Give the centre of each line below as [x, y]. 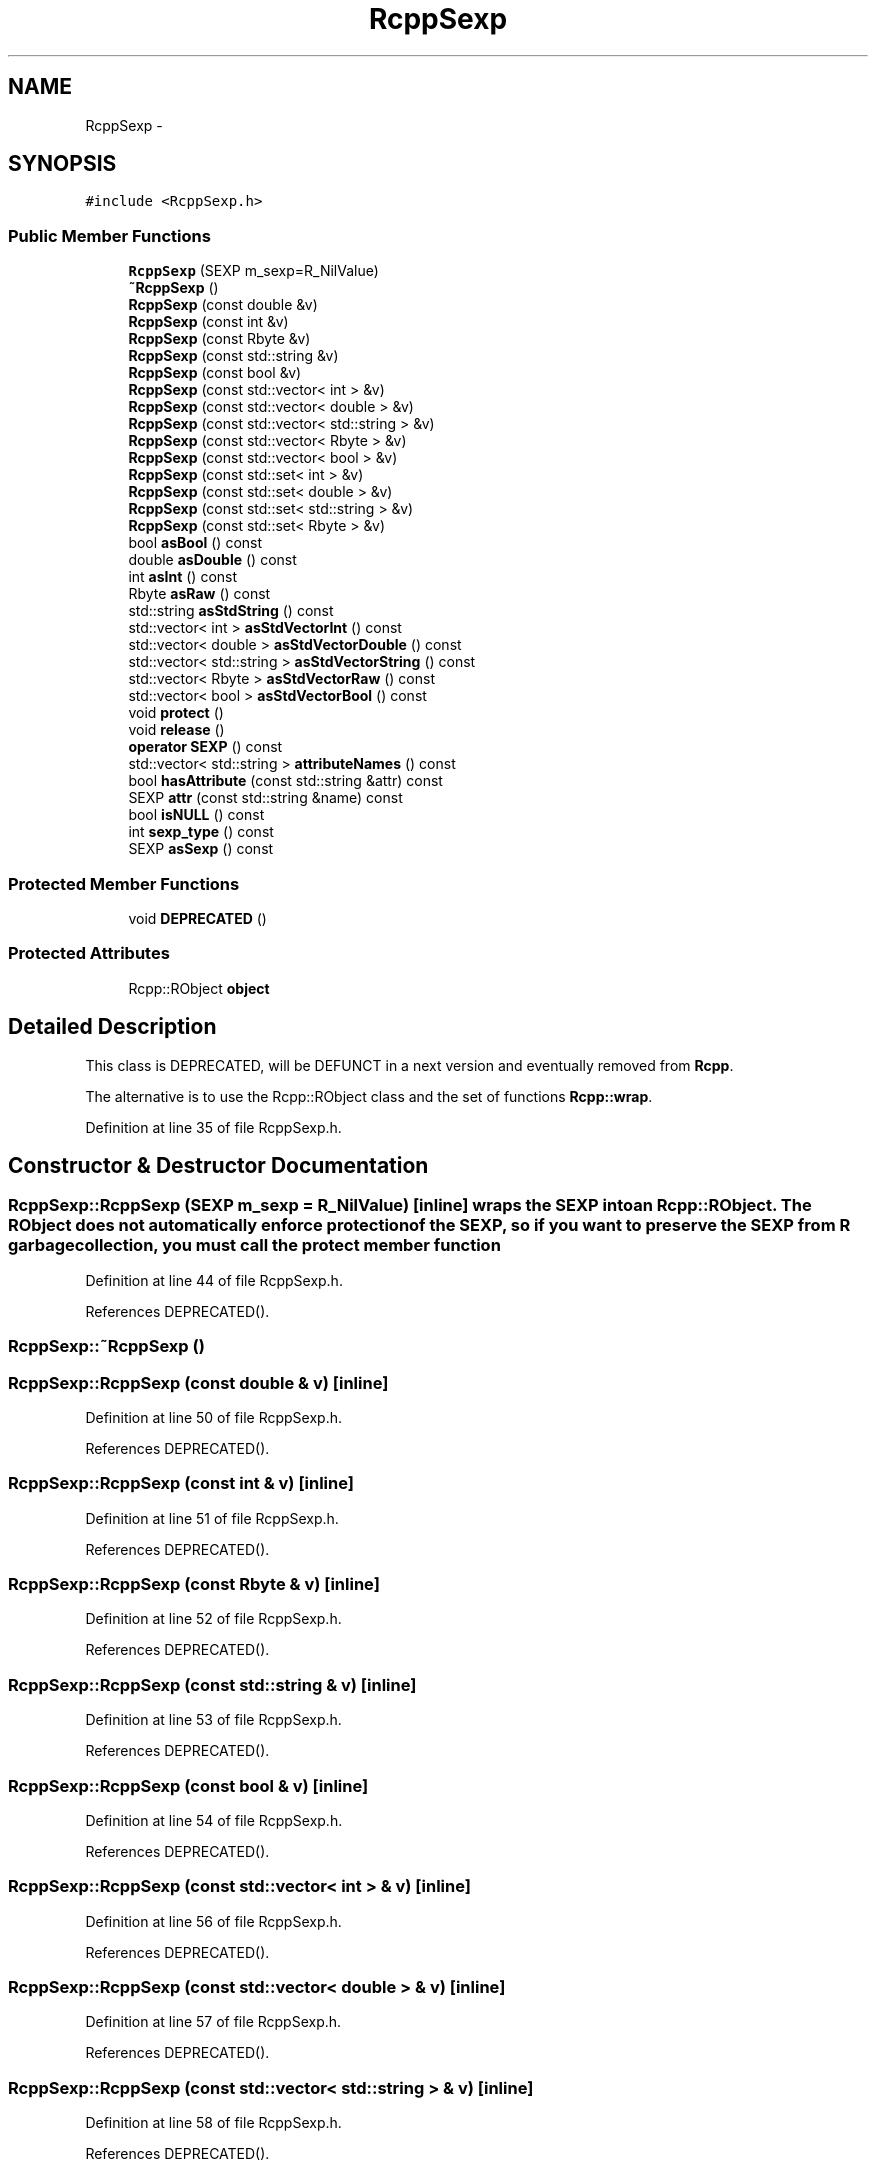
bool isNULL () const [196, 815]
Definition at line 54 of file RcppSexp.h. [214, 1820]
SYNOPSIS [62, 164]
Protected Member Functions [124, 883]
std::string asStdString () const [231, 611]
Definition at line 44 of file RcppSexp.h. [214, 1280]
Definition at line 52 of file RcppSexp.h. [213, 1619]
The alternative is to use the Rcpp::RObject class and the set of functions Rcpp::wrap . [369, 1096]
